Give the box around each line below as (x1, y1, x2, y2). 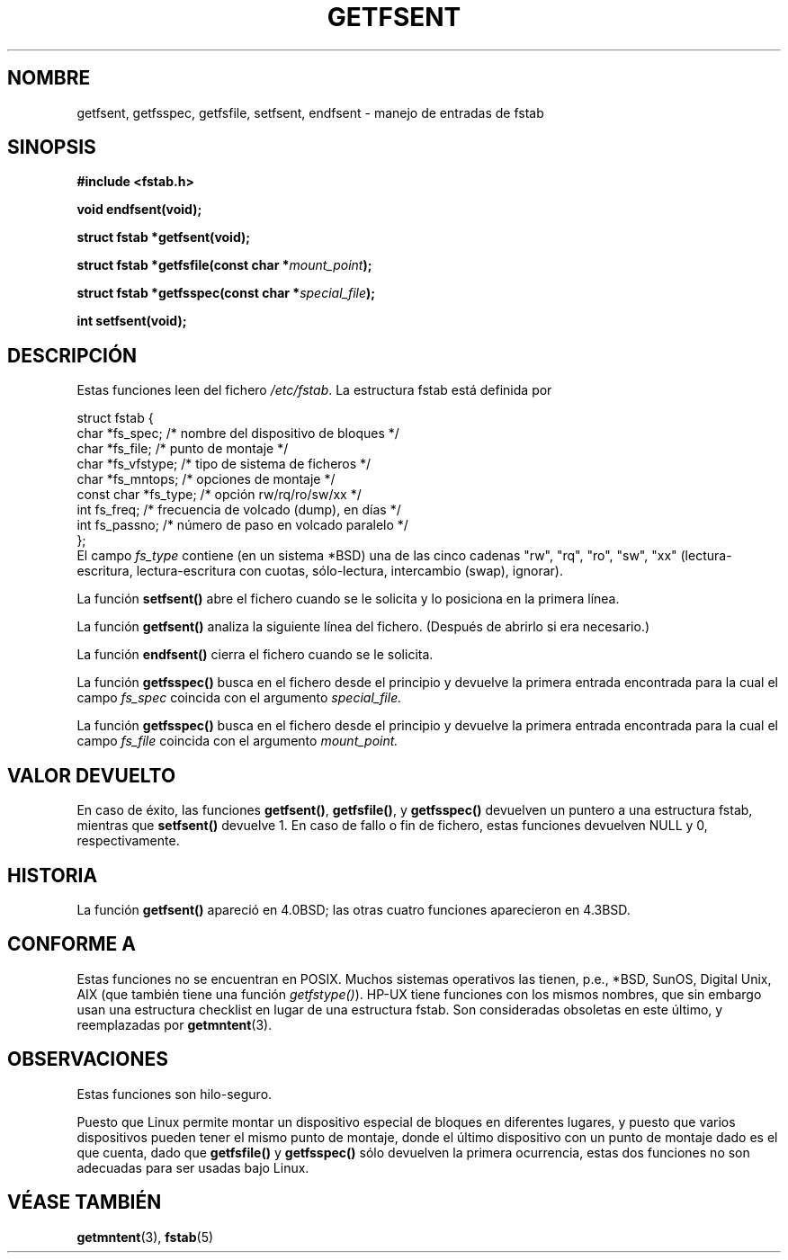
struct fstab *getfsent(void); (76, 229, 251, 246)
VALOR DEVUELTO (7, 764, 176, 787)
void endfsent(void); (76, 201, 202, 218)
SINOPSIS (7, 136, 96, 159)
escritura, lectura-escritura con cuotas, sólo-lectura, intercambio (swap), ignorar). (76, 563, 563, 579)
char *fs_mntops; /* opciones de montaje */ (76, 471, 336, 487)
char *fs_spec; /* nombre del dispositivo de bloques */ (76, 425, 399, 442)
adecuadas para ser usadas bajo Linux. (76, 1159, 309, 1175)
